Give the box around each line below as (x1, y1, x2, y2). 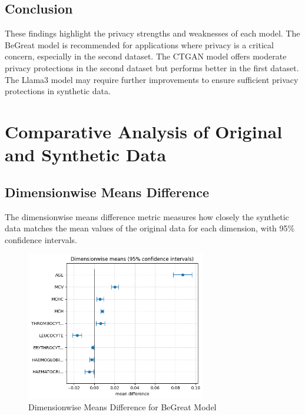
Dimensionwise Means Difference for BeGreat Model (28, 401, 217, 413)
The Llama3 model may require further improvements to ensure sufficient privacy (5, 73, 299, 85)
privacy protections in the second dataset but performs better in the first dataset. (5, 61, 299, 74)
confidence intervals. (5, 233, 78, 245)
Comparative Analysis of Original (5, 119, 283, 143)
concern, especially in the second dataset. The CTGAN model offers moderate (5, 50, 287, 62)
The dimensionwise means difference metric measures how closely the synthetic (5, 210, 289, 223)
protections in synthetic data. (5, 85, 111, 97)
